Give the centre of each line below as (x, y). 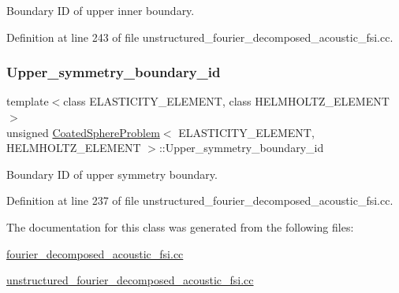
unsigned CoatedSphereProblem (83, 132)
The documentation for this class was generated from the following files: (180, 226)
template (28, 101)
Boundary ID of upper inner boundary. (101, 10)
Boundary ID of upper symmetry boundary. (112, 174)
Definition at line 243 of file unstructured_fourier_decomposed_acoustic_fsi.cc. (200, 37)
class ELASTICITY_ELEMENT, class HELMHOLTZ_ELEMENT (226, 101)
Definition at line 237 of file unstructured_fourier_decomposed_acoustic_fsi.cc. (200, 200)
